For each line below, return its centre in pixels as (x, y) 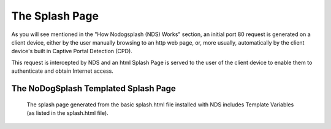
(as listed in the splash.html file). (67, 112)
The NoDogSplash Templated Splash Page (93, 88)
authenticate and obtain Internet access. (62, 71)
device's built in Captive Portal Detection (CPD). (72, 51)
